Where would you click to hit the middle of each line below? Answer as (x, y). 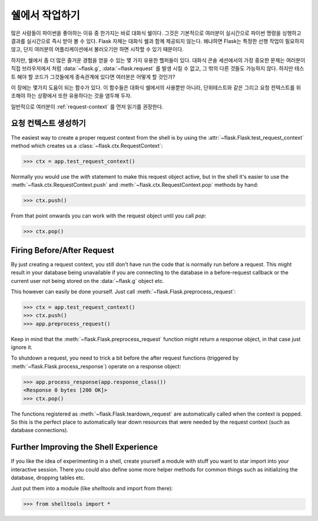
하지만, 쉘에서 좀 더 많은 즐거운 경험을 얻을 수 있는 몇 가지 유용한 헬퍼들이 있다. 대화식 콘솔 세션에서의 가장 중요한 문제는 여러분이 (158, 60)
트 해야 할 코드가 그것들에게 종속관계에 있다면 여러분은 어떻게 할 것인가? (93, 77)
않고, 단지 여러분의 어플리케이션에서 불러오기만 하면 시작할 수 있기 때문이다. (97, 50)
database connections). (40, 430)
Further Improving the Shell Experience (85, 447)
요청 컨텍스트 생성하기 (49, 123)
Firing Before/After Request (62, 250)
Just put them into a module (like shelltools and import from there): (92, 489)
